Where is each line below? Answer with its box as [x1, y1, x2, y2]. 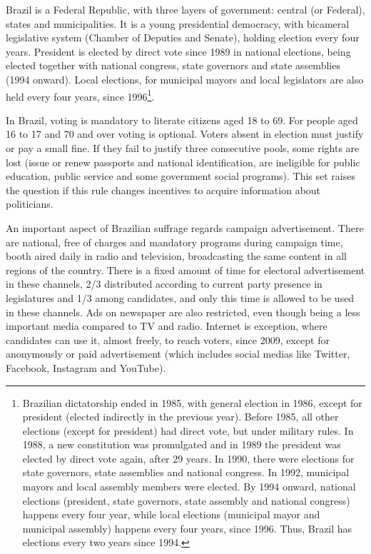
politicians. [6, 196, 54, 211]
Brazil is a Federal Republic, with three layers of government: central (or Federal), [6, 2, 365, 16]
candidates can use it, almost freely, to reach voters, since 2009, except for [6, 332, 330, 347]
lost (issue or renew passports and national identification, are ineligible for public [6, 154, 360, 169]
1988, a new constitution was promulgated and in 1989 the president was [22, 437, 341, 452]
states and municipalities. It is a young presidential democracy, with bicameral [6, 16, 350, 31]
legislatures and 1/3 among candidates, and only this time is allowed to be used [6, 290, 355, 305]
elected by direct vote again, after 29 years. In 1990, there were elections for [22, 450, 355, 465]
